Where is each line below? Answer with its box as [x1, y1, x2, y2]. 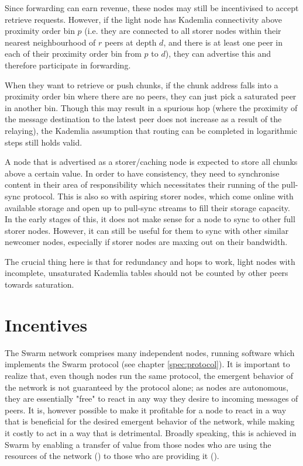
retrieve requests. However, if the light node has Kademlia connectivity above [5, 13, 283, 25]
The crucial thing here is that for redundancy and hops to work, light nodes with [5, 255, 295, 267]
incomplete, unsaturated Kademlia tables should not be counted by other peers [5, 267, 288, 279]
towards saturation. [5, 278, 74, 291]
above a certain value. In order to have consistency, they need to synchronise [5, 167, 280, 179]
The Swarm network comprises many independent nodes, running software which [5, 346, 295, 358]
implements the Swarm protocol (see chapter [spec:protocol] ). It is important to [5, 358, 290, 370]
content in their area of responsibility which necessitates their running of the [5, 178, 279, 191]
